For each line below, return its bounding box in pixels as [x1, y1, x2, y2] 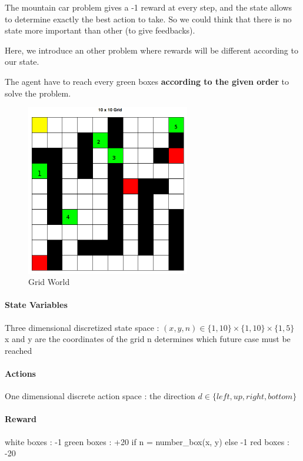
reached [5, 344, 32, 356]
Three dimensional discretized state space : [5, 321, 159, 333]
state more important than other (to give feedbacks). [5, 24, 195, 37]
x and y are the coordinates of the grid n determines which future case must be [5, 333, 291, 345]
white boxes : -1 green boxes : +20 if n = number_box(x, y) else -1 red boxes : [5, 435, 289, 447]
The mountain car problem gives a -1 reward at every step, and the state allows [5, 1, 292, 13]
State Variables [5, 299, 68, 311]
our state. [5, 55, 39, 68]
